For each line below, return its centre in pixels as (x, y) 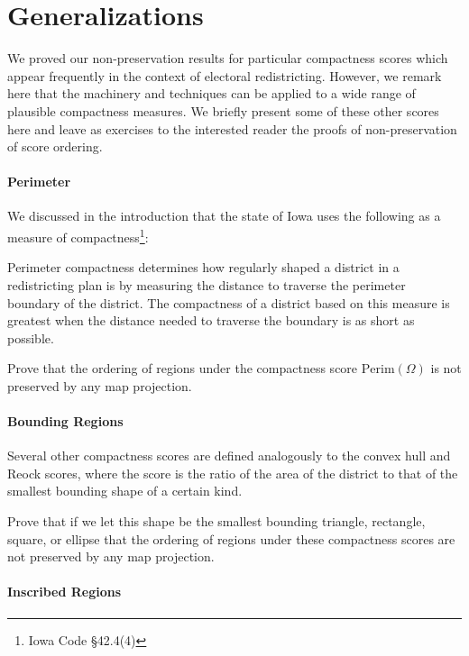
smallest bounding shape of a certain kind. (125, 491)
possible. (31, 337)
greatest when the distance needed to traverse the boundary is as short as (211, 320)
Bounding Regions (65, 421)
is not (446, 368)
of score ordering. (55, 146)
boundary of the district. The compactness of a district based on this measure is (229, 302)
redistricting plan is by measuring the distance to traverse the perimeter (207, 284)
